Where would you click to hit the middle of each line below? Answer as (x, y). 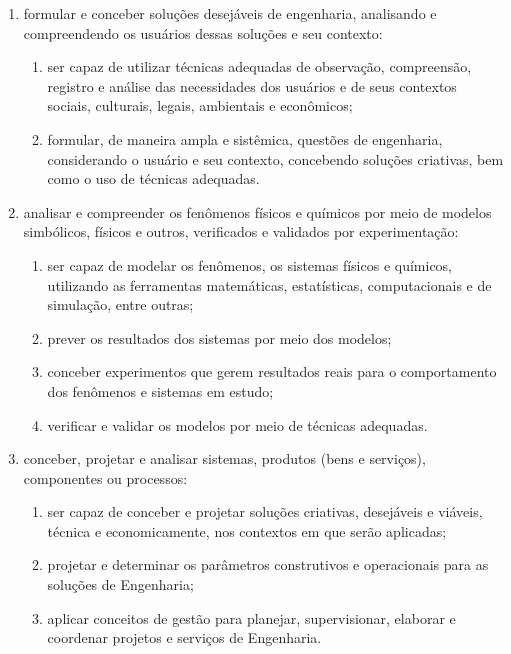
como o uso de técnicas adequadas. (153, 178)
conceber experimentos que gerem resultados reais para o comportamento (272, 371)
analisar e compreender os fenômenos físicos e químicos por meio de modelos (257, 211)
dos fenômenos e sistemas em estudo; (160, 390)
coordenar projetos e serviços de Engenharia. (184, 637)
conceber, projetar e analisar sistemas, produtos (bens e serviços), (224, 458)
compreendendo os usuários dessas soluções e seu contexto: (203, 32)
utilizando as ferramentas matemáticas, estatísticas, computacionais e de (269, 284)
